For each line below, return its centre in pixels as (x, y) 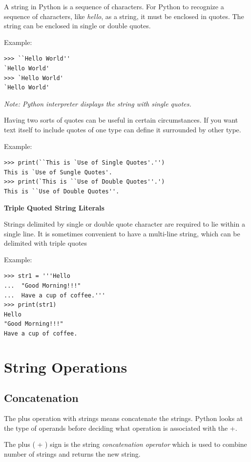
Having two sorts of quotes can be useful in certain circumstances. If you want (121, 120)
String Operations (66, 367)
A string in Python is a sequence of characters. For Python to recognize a (114, 6)
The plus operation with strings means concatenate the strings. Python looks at (124, 418)
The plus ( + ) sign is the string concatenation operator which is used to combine (125, 444)
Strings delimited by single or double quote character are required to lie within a (125, 224)
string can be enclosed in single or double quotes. (77, 26)
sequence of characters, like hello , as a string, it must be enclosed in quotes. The (124, 16)
